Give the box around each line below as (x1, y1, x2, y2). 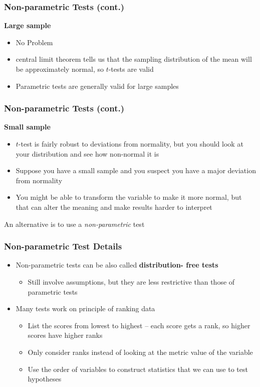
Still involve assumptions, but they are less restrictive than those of (28, 276, 235, 287)
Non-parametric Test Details (4, 240, 122, 252)
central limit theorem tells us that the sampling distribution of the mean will (16, 54, 252, 64)
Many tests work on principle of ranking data (16, 303, 155, 314)
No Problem (16, 37, 53, 47)
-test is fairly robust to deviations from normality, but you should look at (18, 139, 243, 149)
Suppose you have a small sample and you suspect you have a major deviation (16, 165, 256, 176)
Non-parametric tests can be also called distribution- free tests (16, 260, 218, 270)
